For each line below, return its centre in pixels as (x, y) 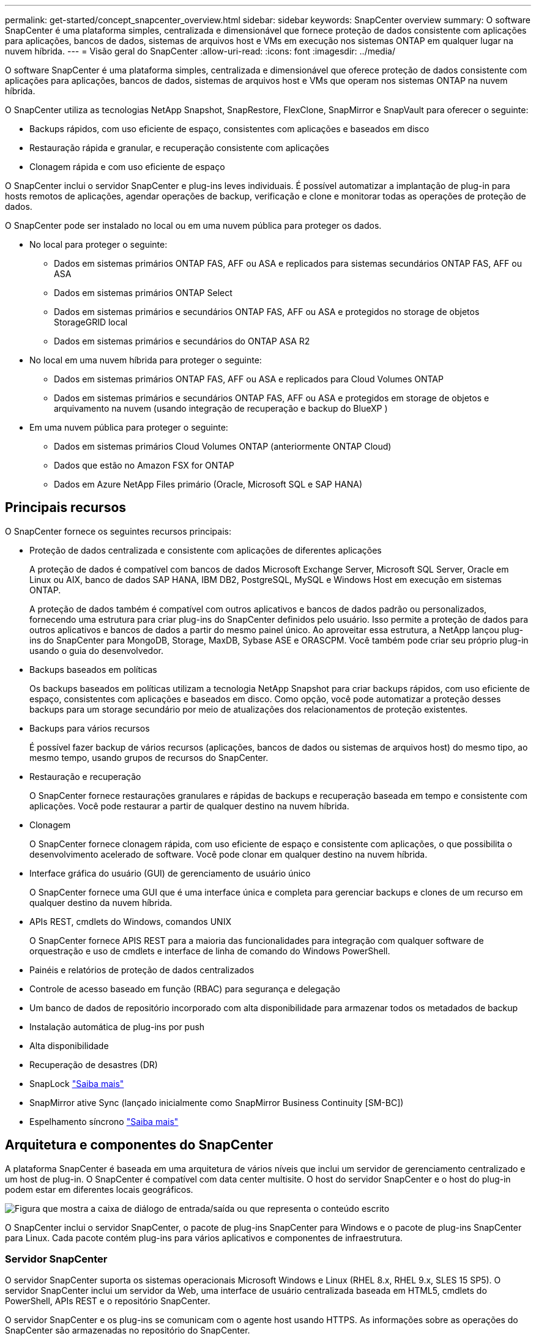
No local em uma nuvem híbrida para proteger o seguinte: (146, 360)
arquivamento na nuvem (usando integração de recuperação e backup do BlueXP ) (221, 408)
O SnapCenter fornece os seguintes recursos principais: (118, 531)
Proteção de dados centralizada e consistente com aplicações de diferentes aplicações (206, 550)
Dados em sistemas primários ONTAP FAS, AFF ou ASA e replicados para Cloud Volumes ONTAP (249, 379)
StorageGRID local (91, 322)
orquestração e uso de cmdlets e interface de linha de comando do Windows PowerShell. (210, 951)
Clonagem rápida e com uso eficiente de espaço (127, 167)
